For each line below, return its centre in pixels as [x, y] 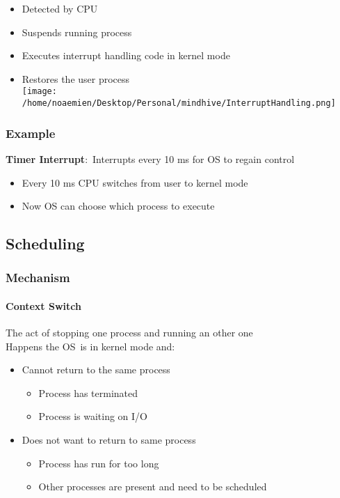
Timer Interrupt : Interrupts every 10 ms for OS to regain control [150, 158]
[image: [39, 92]
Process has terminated [88, 392]
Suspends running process [77, 32]
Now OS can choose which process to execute [118, 206]
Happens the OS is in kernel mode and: [90, 346]
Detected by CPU [60, 8]
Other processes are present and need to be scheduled [153, 487]
